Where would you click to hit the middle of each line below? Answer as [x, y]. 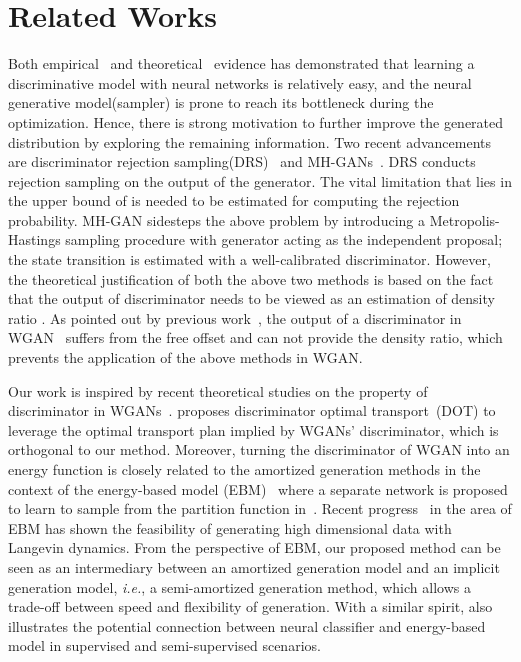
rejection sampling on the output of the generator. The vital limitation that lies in [260, 180]
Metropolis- [464, 219]
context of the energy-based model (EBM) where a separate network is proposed [258, 488]
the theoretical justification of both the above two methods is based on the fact [251, 278]
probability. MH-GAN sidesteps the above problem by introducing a [216, 219]
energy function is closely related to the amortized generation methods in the [244, 469]
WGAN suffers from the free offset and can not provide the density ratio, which [255, 337]
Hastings [34, 239]
